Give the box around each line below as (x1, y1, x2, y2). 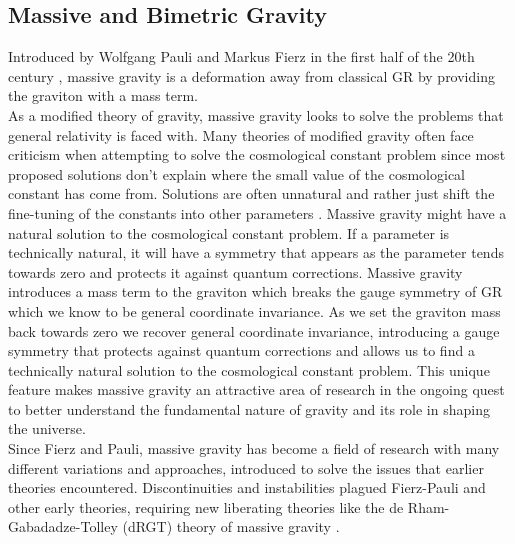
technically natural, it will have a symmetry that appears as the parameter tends (8, 242, 504, 263)
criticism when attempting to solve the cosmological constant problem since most (8, 144, 506, 165)
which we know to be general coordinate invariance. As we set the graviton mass (8, 300, 501, 321)
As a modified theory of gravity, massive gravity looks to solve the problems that (8, 104, 504, 125)
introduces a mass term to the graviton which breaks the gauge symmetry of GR (8, 281, 503, 302)
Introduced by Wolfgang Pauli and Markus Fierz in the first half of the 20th (8, 46, 475, 67)
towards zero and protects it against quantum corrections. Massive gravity (8, 261, 463, 282)
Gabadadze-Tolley (8, 516, 118, 537)
